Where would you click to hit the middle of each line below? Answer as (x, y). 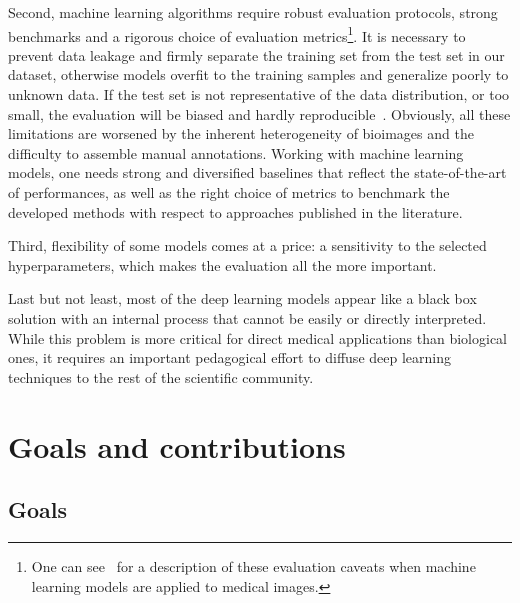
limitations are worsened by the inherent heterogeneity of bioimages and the (241, 133)
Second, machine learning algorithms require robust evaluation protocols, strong (253, 12)
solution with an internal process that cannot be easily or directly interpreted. (247, 317)
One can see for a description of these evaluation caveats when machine (253, 565)
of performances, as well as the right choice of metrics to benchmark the (229, 192)
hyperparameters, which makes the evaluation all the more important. (222, 264)
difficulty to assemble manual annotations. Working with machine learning (236, 152)
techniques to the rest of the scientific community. (161, 376)
